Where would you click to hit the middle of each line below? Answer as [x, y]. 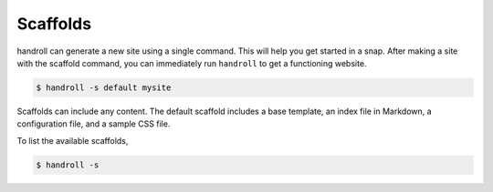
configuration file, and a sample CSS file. [94, 124]
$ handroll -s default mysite [104, 87]
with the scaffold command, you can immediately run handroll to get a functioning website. [192, 63]
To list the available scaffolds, [73, 140]
